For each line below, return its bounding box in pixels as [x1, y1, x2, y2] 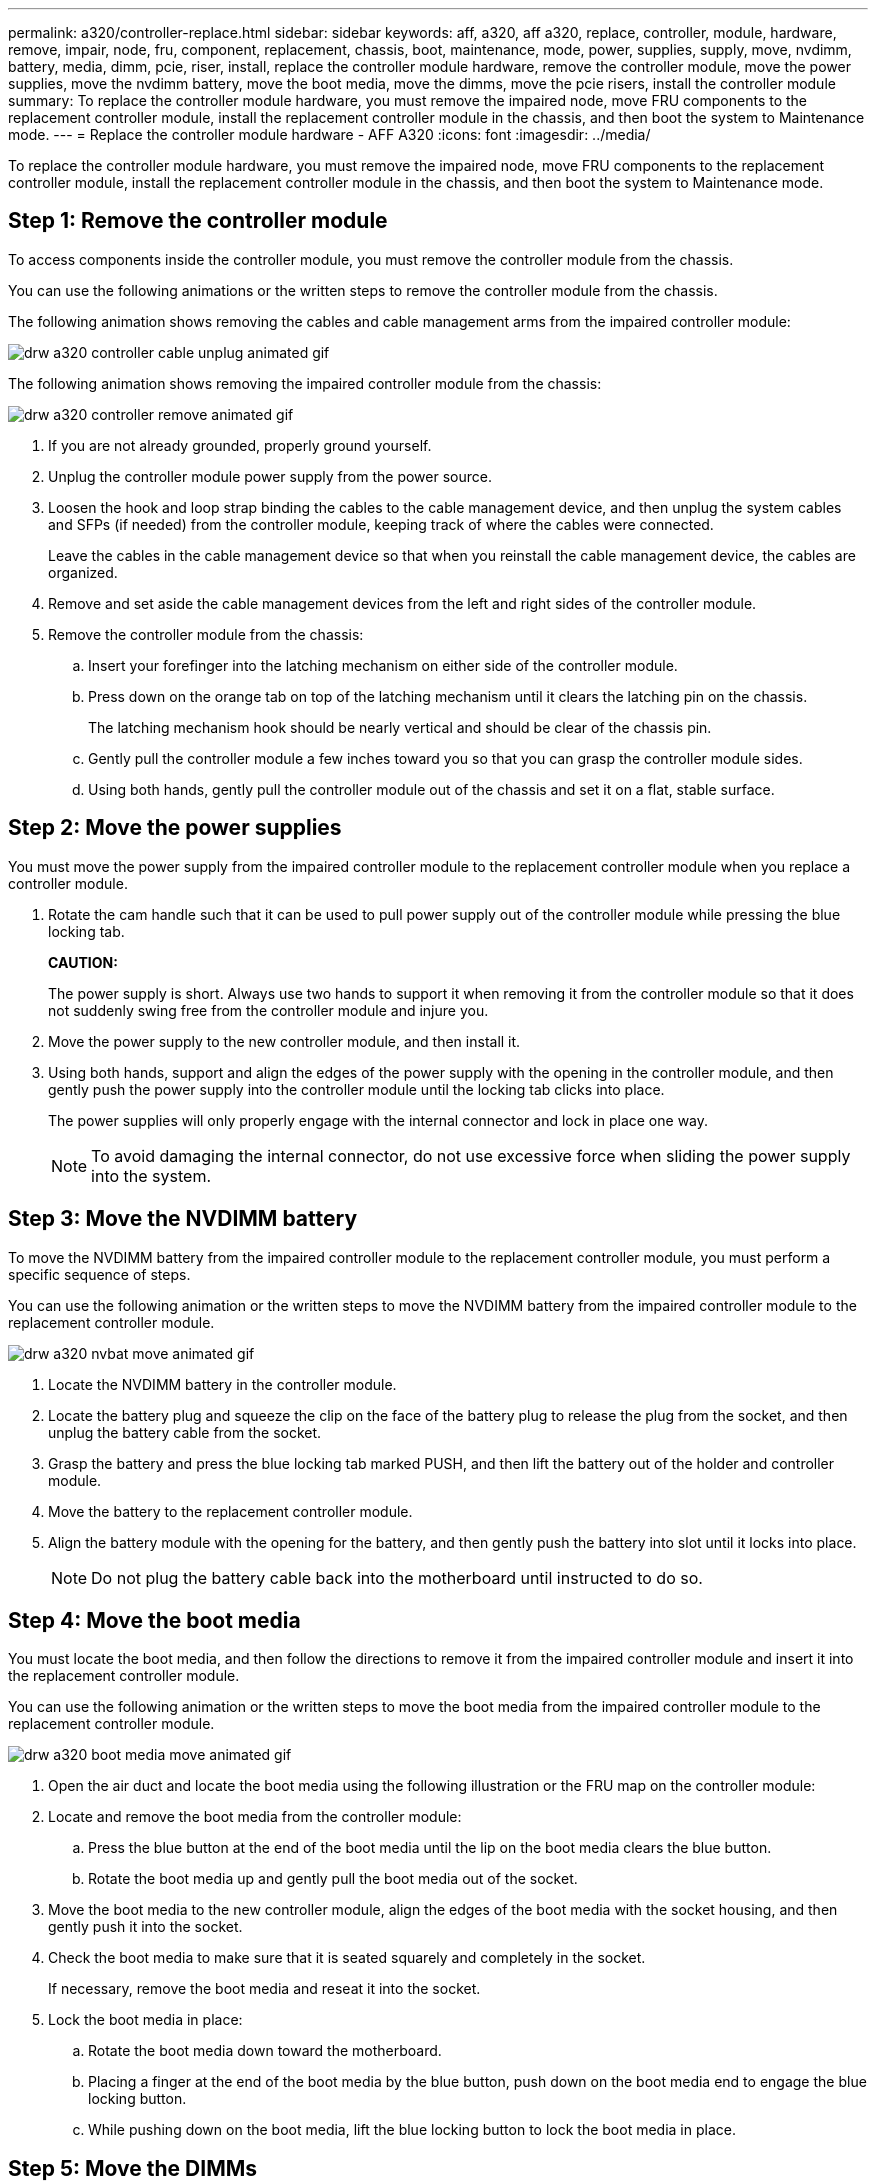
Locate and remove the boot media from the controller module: [48, 1808, 462, 1826]
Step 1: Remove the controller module [8, 208, 388, 234]
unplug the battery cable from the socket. [48, 1423, 322, 1441]
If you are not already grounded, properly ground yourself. [48, 436, 432, 454]
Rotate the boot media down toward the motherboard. [88, 2042, 442, 2060]
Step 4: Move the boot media [8, 1607, 301, 1633]
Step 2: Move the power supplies [8, 815, 342, 841]
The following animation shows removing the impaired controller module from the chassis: [8, 374, 602, 392]
